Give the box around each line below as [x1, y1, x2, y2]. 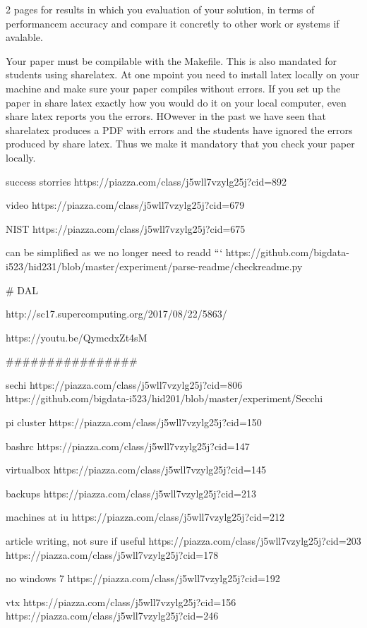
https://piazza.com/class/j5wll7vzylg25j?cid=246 [6, 608, 219, 623]
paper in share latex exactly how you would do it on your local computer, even [6, 95, 347, 109]
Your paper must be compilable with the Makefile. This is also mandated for [6, 53, 337, 68]
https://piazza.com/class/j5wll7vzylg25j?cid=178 [6, 547, 219, 562]
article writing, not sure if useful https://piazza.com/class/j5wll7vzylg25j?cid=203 [6, 533, 361, 548]
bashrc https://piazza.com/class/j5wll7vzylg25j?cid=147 [6, 438, 250, 453]
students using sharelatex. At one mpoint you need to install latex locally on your [6, 67, 359, 82]
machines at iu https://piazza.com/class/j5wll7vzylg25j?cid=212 [6, 509, 285, 524]
